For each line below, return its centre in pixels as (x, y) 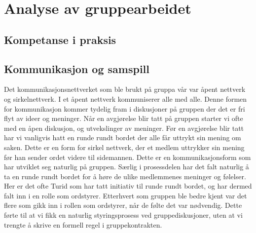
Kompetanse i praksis (60, 39)
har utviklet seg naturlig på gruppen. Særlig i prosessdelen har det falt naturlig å (127, 167)
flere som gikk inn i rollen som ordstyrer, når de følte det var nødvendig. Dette (123, 205)
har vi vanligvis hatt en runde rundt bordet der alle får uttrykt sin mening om (123, 137)
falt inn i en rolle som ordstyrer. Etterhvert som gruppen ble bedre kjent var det (126, 195)
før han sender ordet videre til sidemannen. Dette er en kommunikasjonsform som (128, 157)
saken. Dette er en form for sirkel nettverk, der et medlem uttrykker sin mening (124, 147)
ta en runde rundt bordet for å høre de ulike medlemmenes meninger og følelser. (125, 176)
